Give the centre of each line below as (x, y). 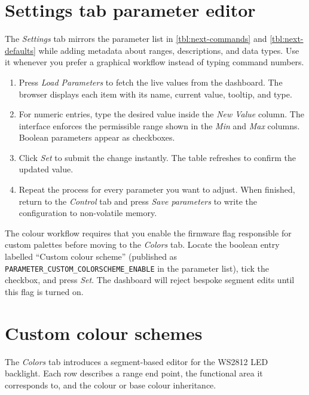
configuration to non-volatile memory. (88, 213)
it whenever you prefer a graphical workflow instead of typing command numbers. (154, 62)
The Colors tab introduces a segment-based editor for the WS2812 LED (137, 361)
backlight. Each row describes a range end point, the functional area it (134, 373)
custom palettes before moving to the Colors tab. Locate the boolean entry (142, 244)
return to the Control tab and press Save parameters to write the (138, 201)
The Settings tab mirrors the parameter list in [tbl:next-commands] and (136, 39)
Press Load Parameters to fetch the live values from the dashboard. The (151, 82)
